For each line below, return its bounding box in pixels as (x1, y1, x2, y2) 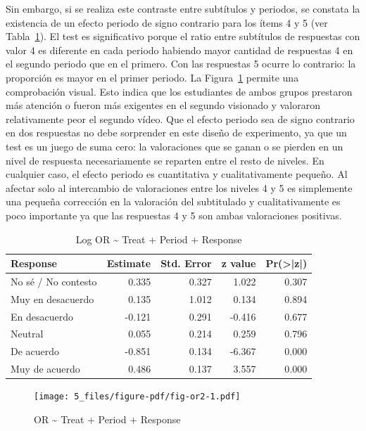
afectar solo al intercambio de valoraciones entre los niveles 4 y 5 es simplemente (6, 180, 353, 195)
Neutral (11, 326, 44, 341)
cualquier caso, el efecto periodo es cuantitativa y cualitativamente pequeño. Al (6, 167, 348, 181)
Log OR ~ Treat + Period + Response (75, 231, 242, 246)
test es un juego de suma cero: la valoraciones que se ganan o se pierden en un (6, 139, 343, 153)
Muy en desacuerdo (11, 291, 94, 306)
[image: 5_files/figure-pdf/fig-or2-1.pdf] (34, 392, 241, 402)
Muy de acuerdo (11, 361, 80, 376)
